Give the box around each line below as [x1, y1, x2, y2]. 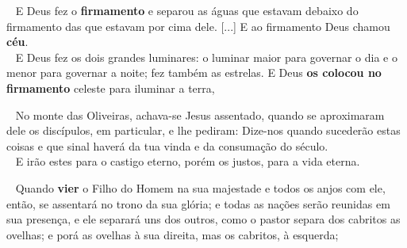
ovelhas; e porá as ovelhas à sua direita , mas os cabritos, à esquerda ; [6, 226, 339, 242]
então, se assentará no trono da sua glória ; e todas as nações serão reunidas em [6, 195, 390, 212]
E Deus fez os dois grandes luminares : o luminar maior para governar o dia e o [15, 48, 397, 65]
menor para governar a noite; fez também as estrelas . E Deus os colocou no [6, 64, 382, 81]
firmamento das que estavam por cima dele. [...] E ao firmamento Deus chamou [6, 17, 390, 34]
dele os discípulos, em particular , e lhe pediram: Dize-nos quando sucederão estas [6, 122, 401, 139]
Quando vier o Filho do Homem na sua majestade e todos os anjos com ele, [15, 179, 386, 196]
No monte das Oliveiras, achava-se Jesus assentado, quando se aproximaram [15, 106, 385, 123]
